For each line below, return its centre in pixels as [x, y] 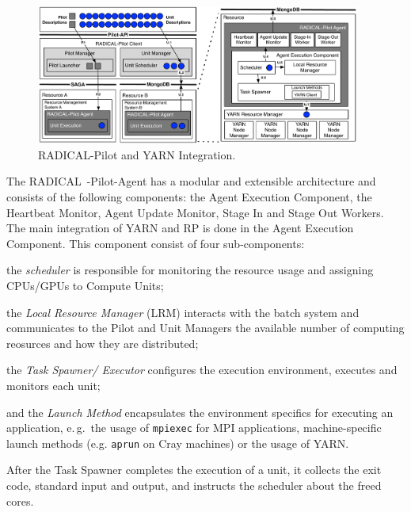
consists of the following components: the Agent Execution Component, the [189, 197]
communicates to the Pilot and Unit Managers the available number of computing [205, 328]
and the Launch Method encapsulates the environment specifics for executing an [200, 412]
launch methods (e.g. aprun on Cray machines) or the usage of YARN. [178, 443]
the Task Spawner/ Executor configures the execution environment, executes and [202, 370]
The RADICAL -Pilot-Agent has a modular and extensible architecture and [191, 181]
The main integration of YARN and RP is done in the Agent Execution [180, 228]
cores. [20, 501]
